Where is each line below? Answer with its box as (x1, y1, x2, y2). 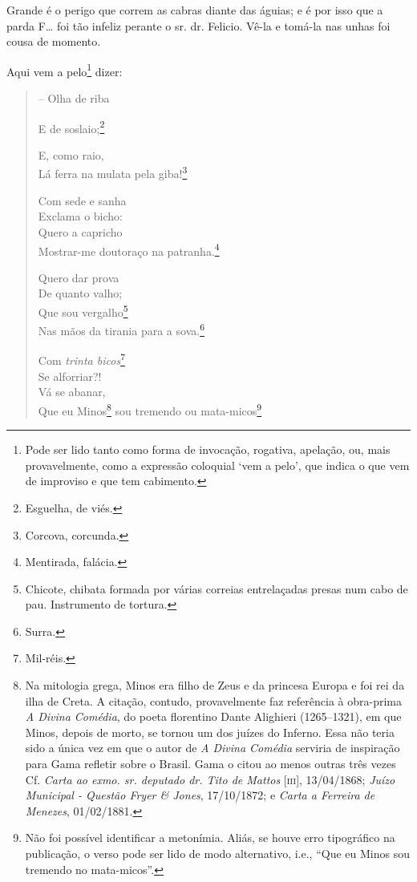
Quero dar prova (38, 269, 119, 285)
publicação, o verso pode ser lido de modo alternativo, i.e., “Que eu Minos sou (25, 845, 410, 861)
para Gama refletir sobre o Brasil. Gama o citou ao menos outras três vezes (25, 755, 396, 772)
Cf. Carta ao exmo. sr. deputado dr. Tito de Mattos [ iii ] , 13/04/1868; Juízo (25, 771, 395, 787)
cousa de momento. (6, 33, 101, 50)
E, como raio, (38, 146, 104, 163)
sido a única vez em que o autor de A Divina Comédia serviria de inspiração (25, 739, 400, 756)
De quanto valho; (38, 285, 123, 301)
